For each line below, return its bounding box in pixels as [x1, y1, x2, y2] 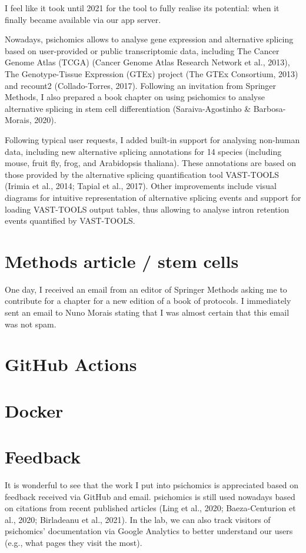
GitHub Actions [5, 352, 137, 376]
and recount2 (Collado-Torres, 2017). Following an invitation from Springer [5, 79, 277, 91]
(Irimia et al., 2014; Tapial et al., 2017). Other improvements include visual [5, 180, 277, 192]
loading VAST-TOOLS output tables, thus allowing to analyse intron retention [5, 203, 290, 215]
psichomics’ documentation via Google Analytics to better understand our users [5, 525, 293, 537]
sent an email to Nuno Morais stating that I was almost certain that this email [5, 306, 290, 318]
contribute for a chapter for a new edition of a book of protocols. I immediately [5, 294, 291, 307]
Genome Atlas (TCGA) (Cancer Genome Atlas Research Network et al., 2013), [5, 56, 290, 68]
